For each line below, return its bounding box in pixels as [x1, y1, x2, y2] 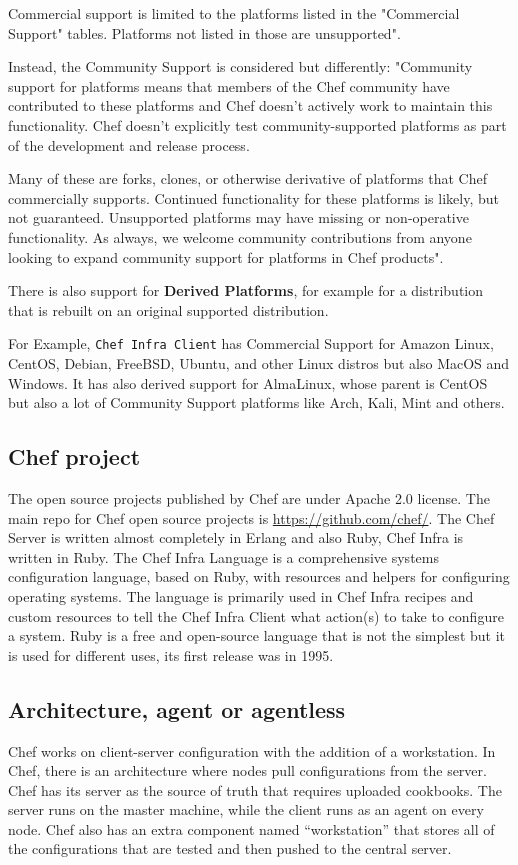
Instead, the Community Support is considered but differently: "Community [8, 56, 473, 77]
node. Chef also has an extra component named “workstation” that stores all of [8, 818, 495, 839]
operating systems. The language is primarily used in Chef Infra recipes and [8, 585, 474, 606]
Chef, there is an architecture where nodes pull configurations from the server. [8, 760, 487, 781]
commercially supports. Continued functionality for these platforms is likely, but [8, 187, 499, 208]
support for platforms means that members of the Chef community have [8, 75, 450, 96]
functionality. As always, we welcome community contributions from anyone [8, 226, 472, 247]
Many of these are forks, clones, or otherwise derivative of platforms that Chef [8, 168, 487, 189]
